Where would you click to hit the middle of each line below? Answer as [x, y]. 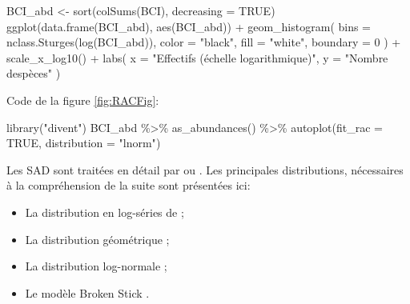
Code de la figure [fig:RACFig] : [83, 100]
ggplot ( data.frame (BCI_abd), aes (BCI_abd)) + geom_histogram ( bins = [189, 26]
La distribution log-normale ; [96, 266]
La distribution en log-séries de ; [105, 212]
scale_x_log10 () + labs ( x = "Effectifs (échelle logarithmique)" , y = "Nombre [197, 57]
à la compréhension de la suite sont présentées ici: [129, 185]
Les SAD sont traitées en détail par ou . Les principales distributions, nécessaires [205, 169]
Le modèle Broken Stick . [87, 292]
